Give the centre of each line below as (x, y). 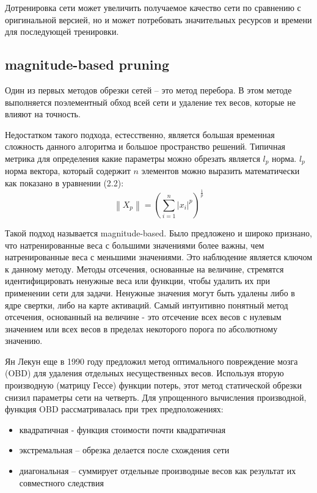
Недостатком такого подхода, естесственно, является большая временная (140, 134)
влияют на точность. (43, 114)
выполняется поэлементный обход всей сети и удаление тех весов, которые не (150, 102)
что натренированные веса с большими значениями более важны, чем (135, 245)
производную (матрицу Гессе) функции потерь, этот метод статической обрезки (153, 385)
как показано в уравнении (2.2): (64, 183)
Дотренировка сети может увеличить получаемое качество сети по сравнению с (153, 7)
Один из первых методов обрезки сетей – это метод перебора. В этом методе (148, 89)
